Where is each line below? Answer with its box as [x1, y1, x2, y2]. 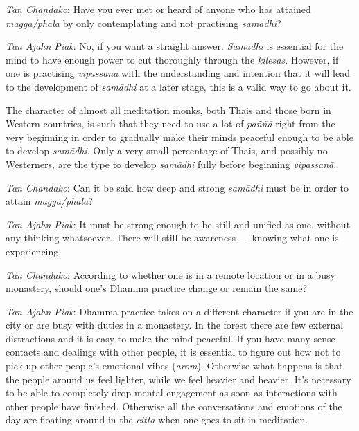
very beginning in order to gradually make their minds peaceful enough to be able [6, 129, 353, 144]
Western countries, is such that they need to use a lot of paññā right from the [6, 116, 335, 131]
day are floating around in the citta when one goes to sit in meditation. [6, 412, 308, 427]
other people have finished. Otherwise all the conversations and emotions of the [6, 398, 342, 413]
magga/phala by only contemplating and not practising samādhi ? [6, 15, 281, 30]
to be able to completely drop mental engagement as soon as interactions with [6, 385, 338, 400]
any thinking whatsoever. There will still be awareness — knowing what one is [6, 230, 339, 245]
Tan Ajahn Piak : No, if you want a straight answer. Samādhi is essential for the [6, 39, 344, 53]
